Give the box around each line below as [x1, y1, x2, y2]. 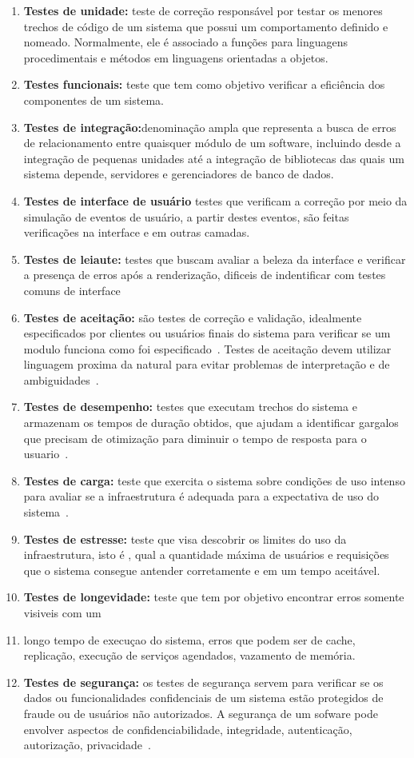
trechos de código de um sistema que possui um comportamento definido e [23, 18, 388, 34]
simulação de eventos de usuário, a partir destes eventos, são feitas [23, 208, 349, 225]
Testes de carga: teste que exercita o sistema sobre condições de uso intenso [23, 472, 405, 489]
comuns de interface [23, 281, 121, 298]
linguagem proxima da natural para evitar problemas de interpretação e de [23, 356, 390, 373]
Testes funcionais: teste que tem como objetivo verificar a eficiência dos [23, 76, 385, 93]
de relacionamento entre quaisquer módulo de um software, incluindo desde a [23, 134, 401, 151]
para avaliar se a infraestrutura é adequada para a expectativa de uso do [23, 488, 379, 505]
